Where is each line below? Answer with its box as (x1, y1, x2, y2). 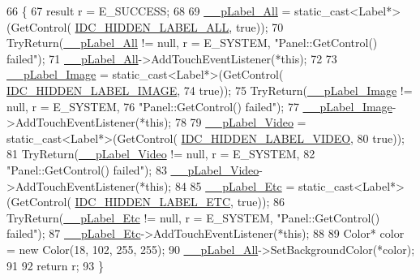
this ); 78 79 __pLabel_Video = (145, 114, 306, 131)
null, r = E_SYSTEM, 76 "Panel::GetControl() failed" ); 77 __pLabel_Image (6, 97, 392, 114)
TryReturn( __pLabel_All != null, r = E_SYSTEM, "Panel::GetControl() (6, 34, 378, 51)
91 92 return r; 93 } (6, 256, 104, 274)
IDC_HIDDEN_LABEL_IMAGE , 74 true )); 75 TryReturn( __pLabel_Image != (6, 81, 413, 98)
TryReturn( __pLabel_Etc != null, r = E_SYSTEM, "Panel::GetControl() (6, 209, 380, 226)
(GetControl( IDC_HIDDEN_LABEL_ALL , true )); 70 (6, 18, 284, 35)
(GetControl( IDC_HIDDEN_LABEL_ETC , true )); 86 (6, 193, 285, 210)
